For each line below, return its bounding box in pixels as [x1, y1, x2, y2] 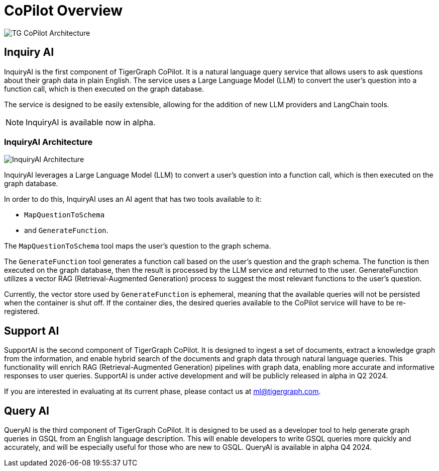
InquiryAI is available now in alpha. [26, 117, 156, 127]
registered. [4, 307, 40, 316]
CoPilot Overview [4, 2, 123, 19]
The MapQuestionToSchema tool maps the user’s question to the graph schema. [4, 242, 271, 251]
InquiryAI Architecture [4, 136, 93, 147]
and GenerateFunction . [24, 226, 108, 235]
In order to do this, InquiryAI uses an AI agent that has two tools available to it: [4, 195, 262, 204]
